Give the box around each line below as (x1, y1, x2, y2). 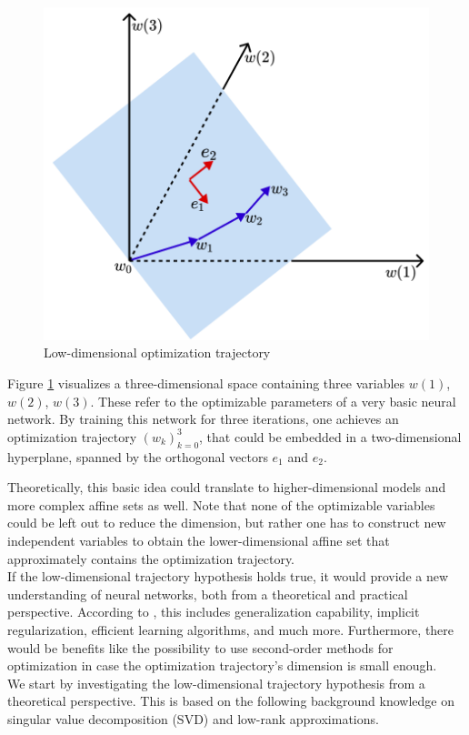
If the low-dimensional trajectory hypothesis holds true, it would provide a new (7, 567, 449, 586)
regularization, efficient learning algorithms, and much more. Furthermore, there (7, 619, 454, 639)
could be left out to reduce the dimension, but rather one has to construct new (7, 513, 446, 532)
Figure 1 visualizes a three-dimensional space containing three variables (7, 374, 405, 392)
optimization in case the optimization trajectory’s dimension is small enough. (7, 656, 437, 675)
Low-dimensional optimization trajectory (44, 343, 271, 362)
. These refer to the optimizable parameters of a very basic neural (90, 391, 456, 410)
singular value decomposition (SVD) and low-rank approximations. (7, 709, 379, 728)
